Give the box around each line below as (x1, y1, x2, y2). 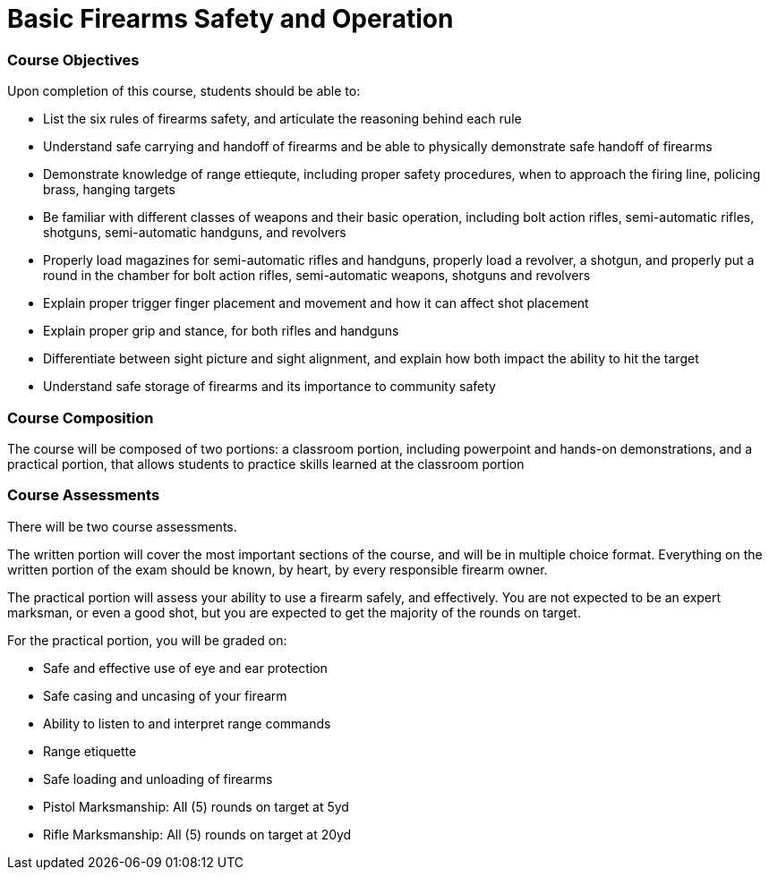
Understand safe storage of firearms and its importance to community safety (43, 379, 496, 395)
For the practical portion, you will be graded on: (7, 632, 287, 648)
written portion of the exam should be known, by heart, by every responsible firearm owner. (7, 561, 548, 577)
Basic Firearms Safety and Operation (7, 4, 454, 34)
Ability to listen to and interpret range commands (43, 715, 331, 731)
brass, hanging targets (43, 182, 175, 198)
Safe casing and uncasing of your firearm (43, 687, 287, 703)
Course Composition (7, 408, 154, 427)
